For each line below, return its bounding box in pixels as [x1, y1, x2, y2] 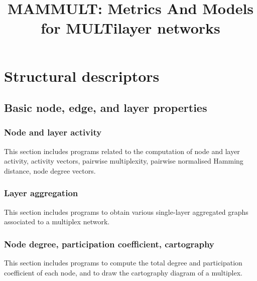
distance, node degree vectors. [4, 165, 96, 176]
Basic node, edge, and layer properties [4, 100, 207, 115]
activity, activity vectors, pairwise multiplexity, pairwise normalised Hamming [4, 156, 243, 166]
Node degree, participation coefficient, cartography [4, 237, 214, 250]
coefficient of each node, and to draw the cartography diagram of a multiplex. [4, 267, 242, 277]
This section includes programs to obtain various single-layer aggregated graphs [4, 206, 248, 217]
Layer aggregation [4, 187, 78, 199]
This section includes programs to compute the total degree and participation [4, 257, 242, 268]
